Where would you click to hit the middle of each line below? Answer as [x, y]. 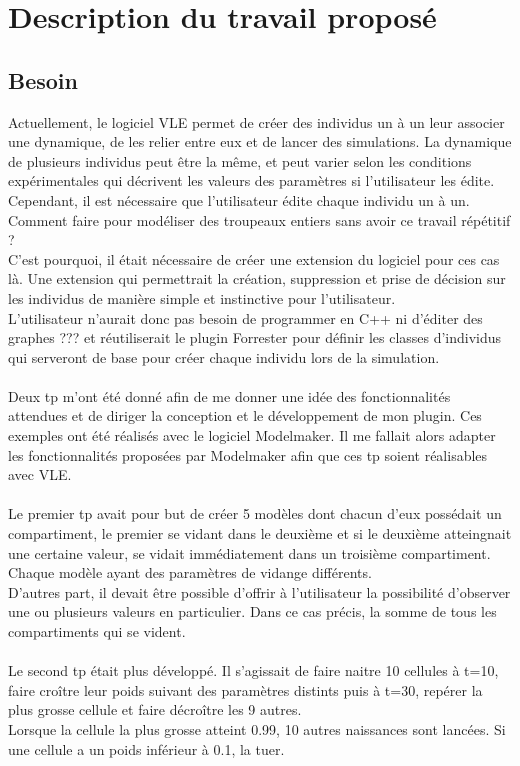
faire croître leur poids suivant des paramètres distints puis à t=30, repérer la [245, 689]
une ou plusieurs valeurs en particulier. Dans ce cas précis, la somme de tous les [252, 611]
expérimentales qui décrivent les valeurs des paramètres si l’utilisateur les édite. [251, 180]
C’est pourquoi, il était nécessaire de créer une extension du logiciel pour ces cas [254, 258]
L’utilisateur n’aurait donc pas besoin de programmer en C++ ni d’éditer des [245, 317]
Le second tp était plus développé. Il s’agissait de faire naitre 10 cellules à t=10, [253, 670]
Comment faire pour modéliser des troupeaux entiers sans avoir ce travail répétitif [259, 219]
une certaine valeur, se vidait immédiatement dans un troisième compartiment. [249, 552]
